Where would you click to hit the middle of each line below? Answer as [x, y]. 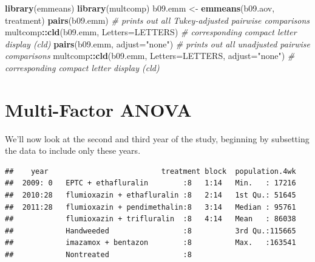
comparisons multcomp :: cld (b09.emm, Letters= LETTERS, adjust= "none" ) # [150, 56]
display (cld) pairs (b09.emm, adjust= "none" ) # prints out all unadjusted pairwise [157, 43]
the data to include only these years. [73, 150]
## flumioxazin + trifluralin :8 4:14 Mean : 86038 [151, 219]
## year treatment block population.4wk [151, 171]
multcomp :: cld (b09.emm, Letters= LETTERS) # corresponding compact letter [151, 32]
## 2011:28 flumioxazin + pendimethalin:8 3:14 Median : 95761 [151, 207]
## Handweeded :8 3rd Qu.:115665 [151, 231]
